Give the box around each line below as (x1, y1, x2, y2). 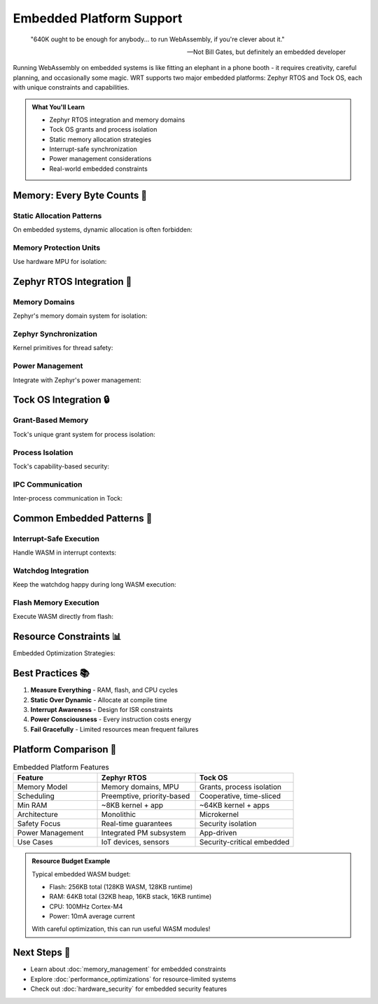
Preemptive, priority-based (101, 791, 190, 801)
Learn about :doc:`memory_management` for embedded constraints (30, 965, 227, 973)
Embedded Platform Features (13, 762, 110, 772)
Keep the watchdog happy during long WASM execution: (13, 580, 176, 589)
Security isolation (199, 819, 257, 829)
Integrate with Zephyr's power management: (13, 375, 141, 384)
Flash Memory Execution (13, 598, 99, 608)
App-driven (199, 828, 237, 838)
